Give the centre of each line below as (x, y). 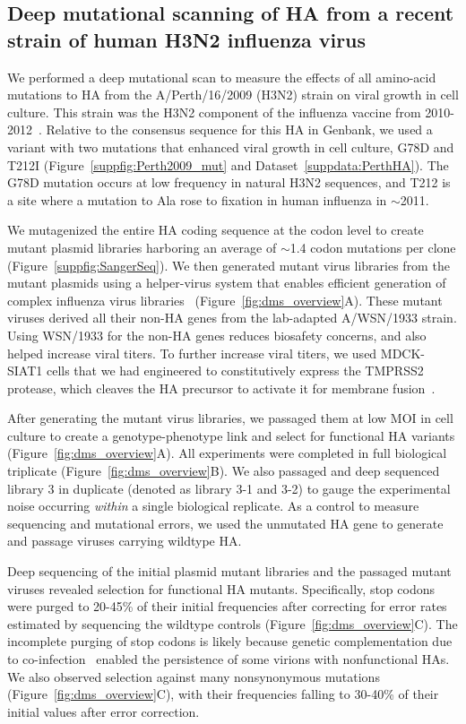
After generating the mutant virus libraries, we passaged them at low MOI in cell (230, 418)
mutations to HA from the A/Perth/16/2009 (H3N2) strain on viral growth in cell (233, 95)
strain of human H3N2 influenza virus (187, 39)
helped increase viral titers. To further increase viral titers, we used (192, 353)
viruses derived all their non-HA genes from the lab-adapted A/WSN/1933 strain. (232, 318)
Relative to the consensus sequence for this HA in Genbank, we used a (239, 129)
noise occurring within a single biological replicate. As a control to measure (213, 506)
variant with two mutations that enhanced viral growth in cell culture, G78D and (231, 147)
